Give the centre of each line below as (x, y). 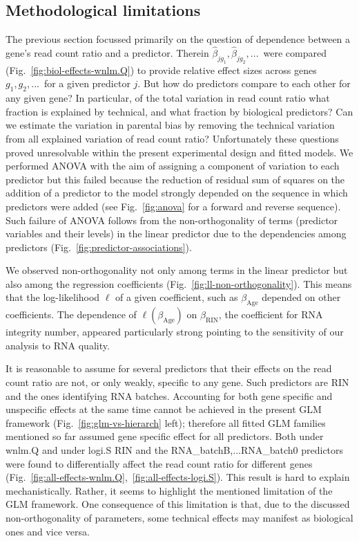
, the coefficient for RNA (271, 314)
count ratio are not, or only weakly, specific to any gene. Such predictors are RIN (177, 382)
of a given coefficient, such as (177, 297)
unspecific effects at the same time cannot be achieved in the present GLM (164, 409)
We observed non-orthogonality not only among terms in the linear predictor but (177, 270)
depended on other (301, 297)
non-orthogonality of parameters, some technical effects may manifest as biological (179, 517)
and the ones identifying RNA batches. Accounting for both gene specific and (169, 395)
